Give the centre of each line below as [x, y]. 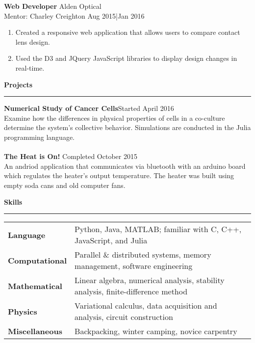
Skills [13, 201]
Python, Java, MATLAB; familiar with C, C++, [158, 229]
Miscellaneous [35, 331]
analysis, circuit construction [124, 317]
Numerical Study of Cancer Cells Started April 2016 [89, 108]
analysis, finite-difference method [131, 291]
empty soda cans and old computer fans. [65, 185]
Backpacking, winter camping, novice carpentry [156, 331]
